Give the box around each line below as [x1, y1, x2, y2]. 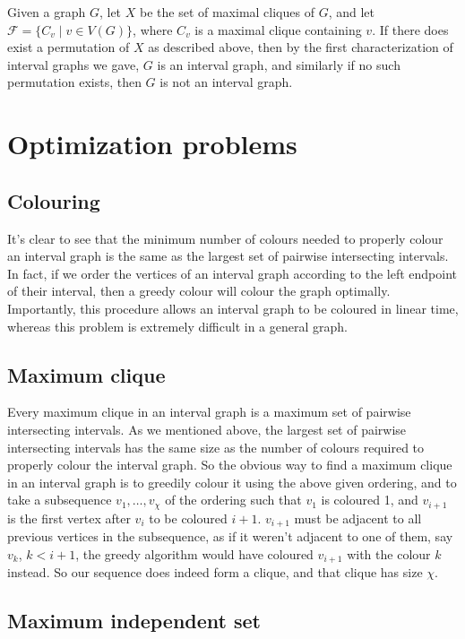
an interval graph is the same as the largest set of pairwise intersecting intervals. [7, 246, 449, 265]
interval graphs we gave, [7, 55, 140, 73]
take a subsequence [7, 490, 112, 509]
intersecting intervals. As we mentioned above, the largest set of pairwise [7, 419, 407, 438]
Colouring [7, 186, 100, 214]
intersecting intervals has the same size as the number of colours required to [7, 437, 425, 456]
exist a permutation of [7, 38, 130, 56]
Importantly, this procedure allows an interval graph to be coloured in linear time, [7, 298, 459, 317]
